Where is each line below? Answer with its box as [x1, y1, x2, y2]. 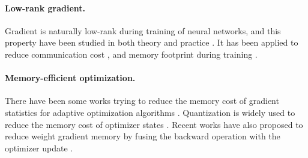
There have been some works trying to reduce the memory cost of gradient [5, 94, 279, 107]
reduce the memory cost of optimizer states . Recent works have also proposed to [5, 118, 303, 130]
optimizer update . [5, 141, 73, 154]
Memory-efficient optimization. [5, 71, 136, 84]
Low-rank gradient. [5, 1, 86, 14]
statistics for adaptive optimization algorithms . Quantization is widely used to [5, 106, 295, 118]
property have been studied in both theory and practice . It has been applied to [5, 36, 298, 49]
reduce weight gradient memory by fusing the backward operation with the [5, 130, 280, 142]
